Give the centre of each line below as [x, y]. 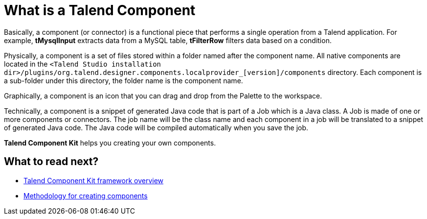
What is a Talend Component [100, 10]
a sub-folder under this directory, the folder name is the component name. [124, 80]
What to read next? [51, 162]
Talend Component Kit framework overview [94, 180]
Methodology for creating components [86, 195]
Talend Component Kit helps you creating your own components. [110, 143]
